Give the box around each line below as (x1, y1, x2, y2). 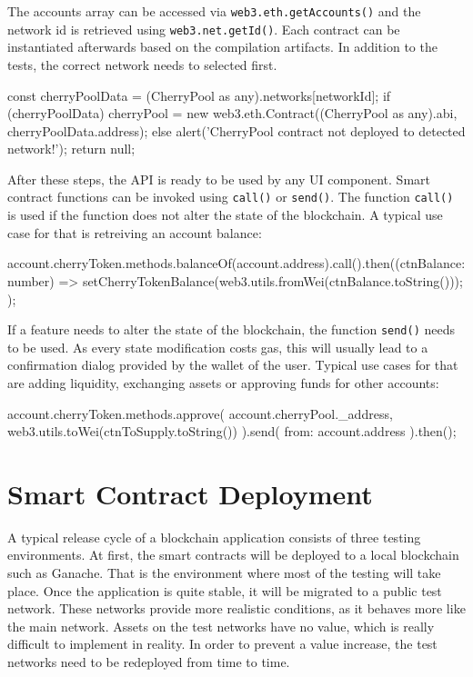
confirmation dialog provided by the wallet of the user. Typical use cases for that (7, 355, 458, 374)
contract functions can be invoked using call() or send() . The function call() (7, 187, 454, 206)
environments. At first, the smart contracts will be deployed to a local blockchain (7, 545, 459, 564)
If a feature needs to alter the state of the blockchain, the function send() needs (7, 320, 456, 339)
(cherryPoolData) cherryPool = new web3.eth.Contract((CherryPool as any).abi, (7, 104, 458, 123)
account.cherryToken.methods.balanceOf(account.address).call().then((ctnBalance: (7, 254, 466, 273)
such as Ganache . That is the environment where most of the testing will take (7, 563, 441, 582)
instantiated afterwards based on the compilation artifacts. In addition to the (7, 37, 438, 56)
